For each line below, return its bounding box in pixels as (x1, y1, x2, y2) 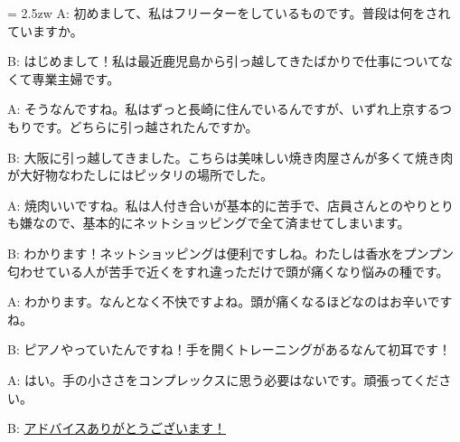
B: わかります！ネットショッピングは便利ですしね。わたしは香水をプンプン (7, 243, 455, 262)
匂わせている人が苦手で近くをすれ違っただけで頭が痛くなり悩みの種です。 (7, 261, 449, 280)
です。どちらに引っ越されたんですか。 (32, 117, 258, 136)
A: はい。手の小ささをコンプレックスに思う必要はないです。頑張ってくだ (7, 370, 439, 389)
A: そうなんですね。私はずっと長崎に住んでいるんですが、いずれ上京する (7, 99, 440, 118)
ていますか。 (7, 21, 83, 40)
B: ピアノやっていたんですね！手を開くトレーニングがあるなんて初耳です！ (7, 340, 452, 359)
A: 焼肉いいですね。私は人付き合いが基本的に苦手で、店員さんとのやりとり (7, 195, 454, 214)
